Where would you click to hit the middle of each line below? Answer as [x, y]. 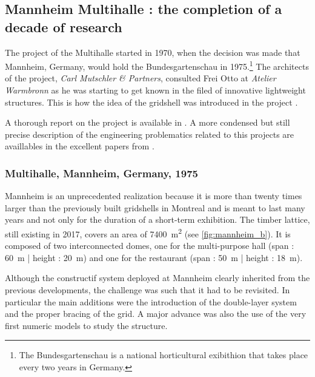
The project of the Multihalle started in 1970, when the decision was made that [153, 52]
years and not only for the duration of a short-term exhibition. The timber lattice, [157, 219]
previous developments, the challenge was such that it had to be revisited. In [148, 290]
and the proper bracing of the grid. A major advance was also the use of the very [156, 314]
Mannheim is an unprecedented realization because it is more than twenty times [154, 196]
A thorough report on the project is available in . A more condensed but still [148, 122]
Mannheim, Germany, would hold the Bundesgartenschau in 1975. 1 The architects [157, 65]
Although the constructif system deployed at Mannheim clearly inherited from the [157, 278]
